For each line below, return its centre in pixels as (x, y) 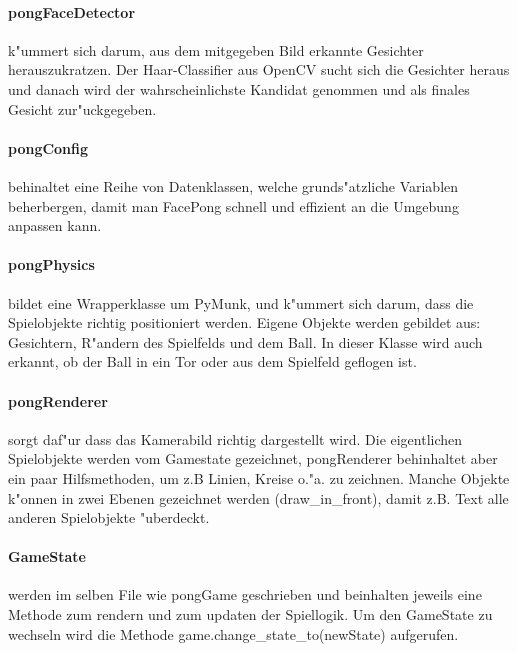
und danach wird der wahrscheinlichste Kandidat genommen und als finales (239, 88)
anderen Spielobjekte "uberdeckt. (109, 517)
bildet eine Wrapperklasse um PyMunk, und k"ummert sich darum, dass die (241, 302)
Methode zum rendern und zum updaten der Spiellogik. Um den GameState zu (250, 614)
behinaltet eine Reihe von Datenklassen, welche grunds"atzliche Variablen (233, 185)
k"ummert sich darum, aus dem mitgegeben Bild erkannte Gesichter (216, 49)
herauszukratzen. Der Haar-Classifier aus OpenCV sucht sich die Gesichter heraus (259, 69)
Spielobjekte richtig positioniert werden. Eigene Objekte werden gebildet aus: (244, 322)
